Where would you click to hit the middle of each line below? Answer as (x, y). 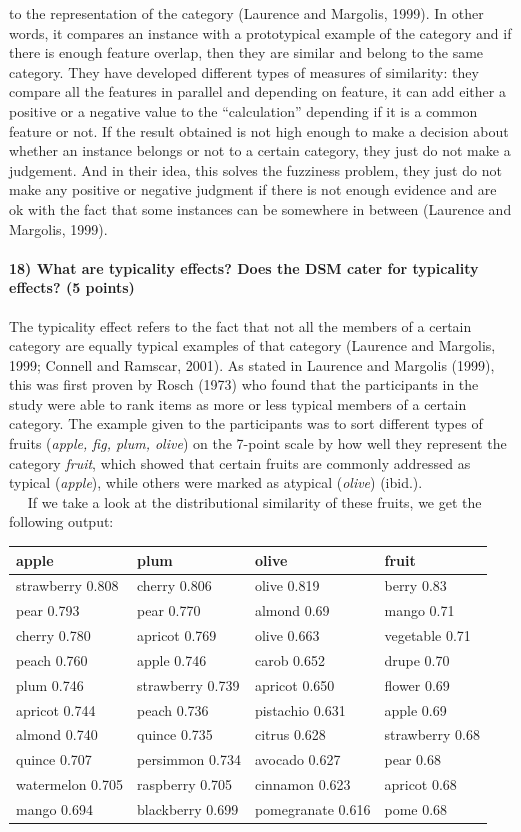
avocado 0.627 (297, 759)
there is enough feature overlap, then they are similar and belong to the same (246, 52)
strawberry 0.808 (67, 585)
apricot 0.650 (294, 684)
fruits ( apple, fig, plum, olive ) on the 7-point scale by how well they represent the (258, 443)
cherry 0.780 (53, 635)
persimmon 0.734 (188, 759)
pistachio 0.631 (300, 709)
